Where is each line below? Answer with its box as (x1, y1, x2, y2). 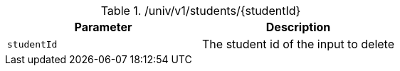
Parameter (74, 20, 132, 34)
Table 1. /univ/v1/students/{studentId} (100, 4, 301, 18)
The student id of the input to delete (202, 37, 395, 51)
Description (265, 20, 331, 34)
